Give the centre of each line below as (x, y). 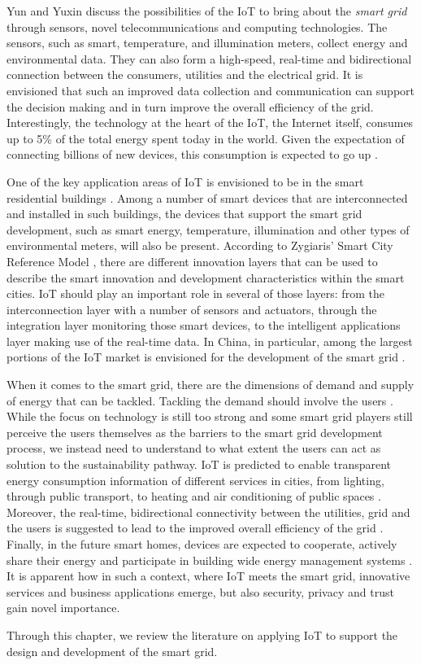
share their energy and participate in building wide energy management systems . (210, 560)
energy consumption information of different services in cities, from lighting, (195, 480)
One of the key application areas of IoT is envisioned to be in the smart (185, 181)
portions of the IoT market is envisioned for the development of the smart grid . (206, 357)
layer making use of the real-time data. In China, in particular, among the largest (210, 341)
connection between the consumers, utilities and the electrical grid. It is (185, 74)
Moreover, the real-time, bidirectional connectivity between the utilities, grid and (208, 512)
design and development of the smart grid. (112, 651)
